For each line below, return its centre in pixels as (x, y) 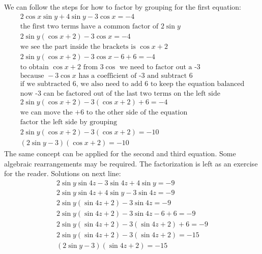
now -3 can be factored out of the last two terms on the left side (120, 93)
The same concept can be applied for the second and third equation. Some (120, 153)
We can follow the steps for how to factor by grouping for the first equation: (123, 7)
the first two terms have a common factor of (89, 26)
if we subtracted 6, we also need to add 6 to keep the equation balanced (132, 84)
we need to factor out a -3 (160, 67)
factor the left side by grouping (68, 122)
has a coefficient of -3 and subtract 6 (136, 76)
